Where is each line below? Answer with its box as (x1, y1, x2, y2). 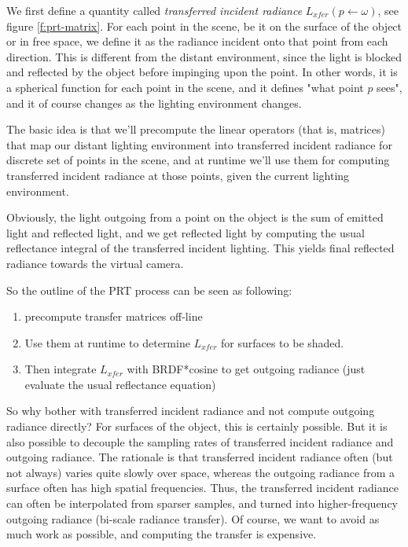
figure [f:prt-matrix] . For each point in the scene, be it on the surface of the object (6, 17, 402, 34)
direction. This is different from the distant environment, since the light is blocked (6, 48, 402, 64)
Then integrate (24, 361, 97, 377)
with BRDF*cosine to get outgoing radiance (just (127, 361, 366, 377)
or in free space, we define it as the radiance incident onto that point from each (6, 33, 388, 50)
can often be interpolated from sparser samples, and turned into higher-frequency (6, 495, 399, 512)
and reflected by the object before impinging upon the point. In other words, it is (6, 64, 398, 80)
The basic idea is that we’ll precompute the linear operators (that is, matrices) (6, 121, 385, 138)
